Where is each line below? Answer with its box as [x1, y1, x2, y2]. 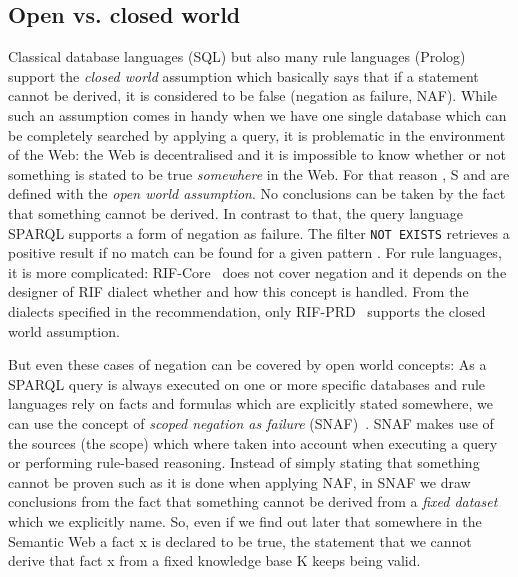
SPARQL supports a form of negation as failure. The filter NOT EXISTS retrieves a [8, 222, 510, 243]
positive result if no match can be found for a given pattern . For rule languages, [8, 242, 502, 263]
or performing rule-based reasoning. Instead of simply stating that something [8, 452, 480, 473]
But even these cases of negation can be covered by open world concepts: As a [8, 354, 487, 375]
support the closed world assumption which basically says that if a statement [8, 65, 479, 86]
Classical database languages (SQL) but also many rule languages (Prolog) [8, 46, 466, 67]
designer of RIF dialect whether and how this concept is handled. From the [8, 281, 469, 302]
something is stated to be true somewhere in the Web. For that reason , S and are [8, 163, 510, 184]
